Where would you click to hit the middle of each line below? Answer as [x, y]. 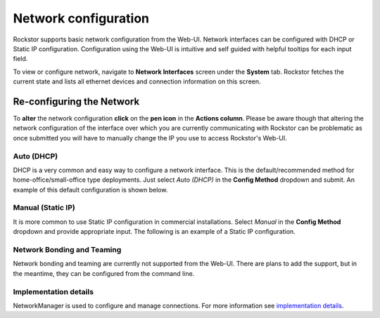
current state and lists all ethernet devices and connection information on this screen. [137, 81]
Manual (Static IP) [44, 208]
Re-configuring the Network [76, 101]
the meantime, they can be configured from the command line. [104, 273]
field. [20, 59]
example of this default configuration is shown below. [90, 190]
